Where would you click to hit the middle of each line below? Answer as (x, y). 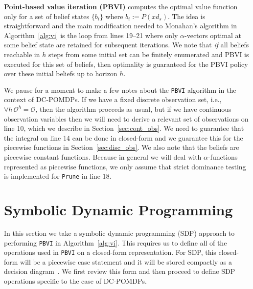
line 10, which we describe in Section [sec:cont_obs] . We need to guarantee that (124, 128)
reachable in (22, 54)
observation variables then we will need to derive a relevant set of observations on (126, 118)
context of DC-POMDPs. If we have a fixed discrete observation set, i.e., (113, 99)
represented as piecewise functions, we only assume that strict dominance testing (125, 166)
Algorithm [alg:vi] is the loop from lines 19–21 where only (91, 35)
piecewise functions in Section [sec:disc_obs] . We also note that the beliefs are (122, 147)
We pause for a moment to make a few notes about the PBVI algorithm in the (120, 90)
